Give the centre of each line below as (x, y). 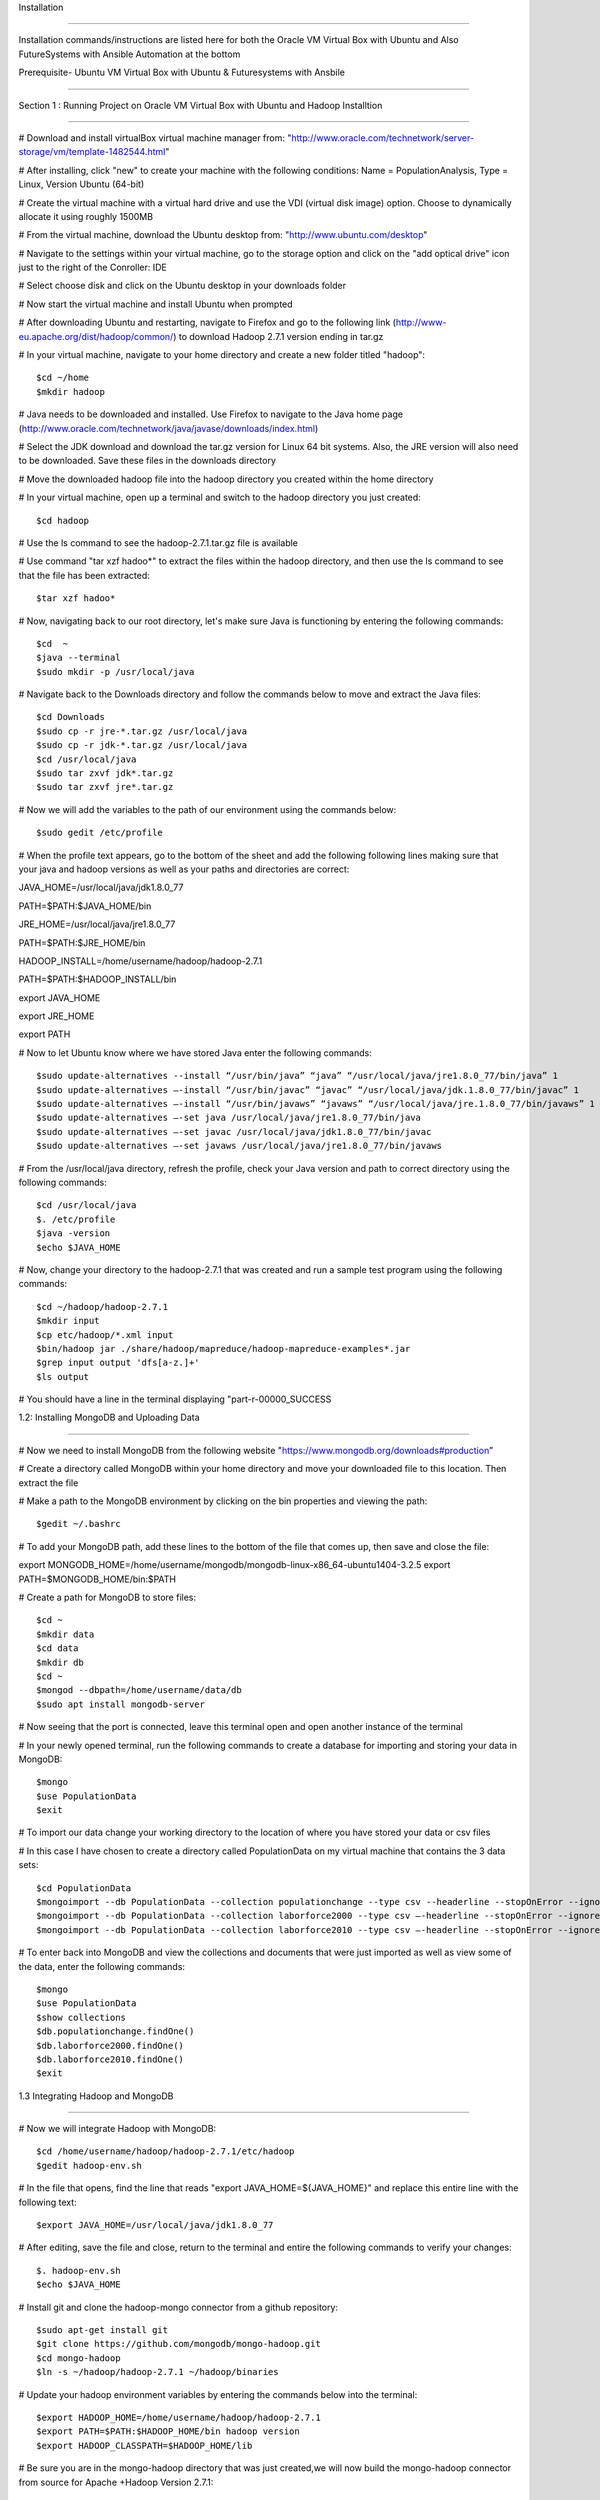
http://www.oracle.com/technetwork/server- (383, 137)
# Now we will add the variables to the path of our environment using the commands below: (207, 809)
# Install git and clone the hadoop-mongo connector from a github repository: (178, 2307)
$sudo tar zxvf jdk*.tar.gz (105, 773)
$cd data (57, 1648)
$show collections (81, 2017)
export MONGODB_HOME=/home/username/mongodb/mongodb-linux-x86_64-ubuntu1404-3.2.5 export (234, 1565)
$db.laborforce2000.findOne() (110, 2045)
